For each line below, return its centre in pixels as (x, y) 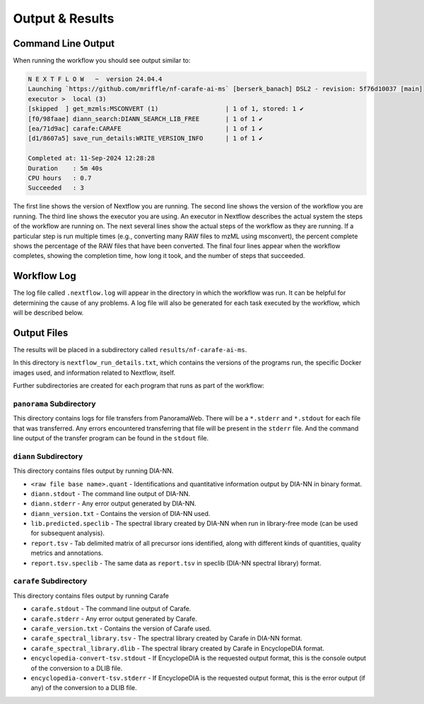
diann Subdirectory (48, 456)
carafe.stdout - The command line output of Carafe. (111, 609)
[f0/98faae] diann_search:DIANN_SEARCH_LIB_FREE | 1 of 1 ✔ (145, 119)
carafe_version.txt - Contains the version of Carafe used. (121, 628)
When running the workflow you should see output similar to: (102, 61)
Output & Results (64, 18)
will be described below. (48, 312)
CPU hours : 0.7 (60, 178)
